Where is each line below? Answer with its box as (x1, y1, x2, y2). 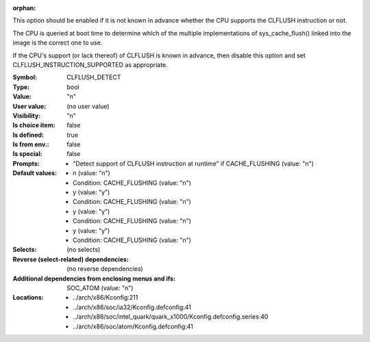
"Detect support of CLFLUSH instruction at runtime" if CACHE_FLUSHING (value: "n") (73, 159, 314, 168)
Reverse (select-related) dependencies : (12, 255, 129, 263)
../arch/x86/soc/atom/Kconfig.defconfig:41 (73, 322, 193, 330)
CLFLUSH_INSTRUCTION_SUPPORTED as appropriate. (12, 60, 168, 68)
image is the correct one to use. (12, 38, 103, 47)
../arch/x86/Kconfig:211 (73, 293, 138, 302)
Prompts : (12, 159, 40, 168)
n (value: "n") (73, 169, 111, 177)
